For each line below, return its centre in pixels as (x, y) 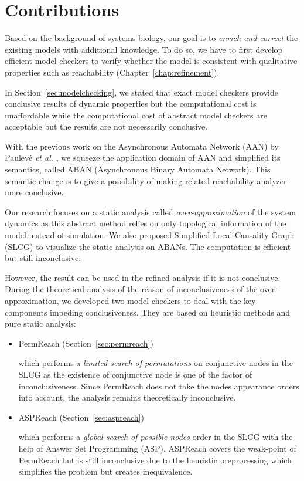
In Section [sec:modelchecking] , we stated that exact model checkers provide (141, 92)
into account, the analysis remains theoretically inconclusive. (127, 397)
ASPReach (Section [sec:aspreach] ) (81, 417)
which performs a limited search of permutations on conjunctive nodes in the (156, 363)
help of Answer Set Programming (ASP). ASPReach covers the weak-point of (157, 448)
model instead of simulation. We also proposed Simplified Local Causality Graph (150, 235)
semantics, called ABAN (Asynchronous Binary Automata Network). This (138, 169)
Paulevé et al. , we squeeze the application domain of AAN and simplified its (143, 157)
